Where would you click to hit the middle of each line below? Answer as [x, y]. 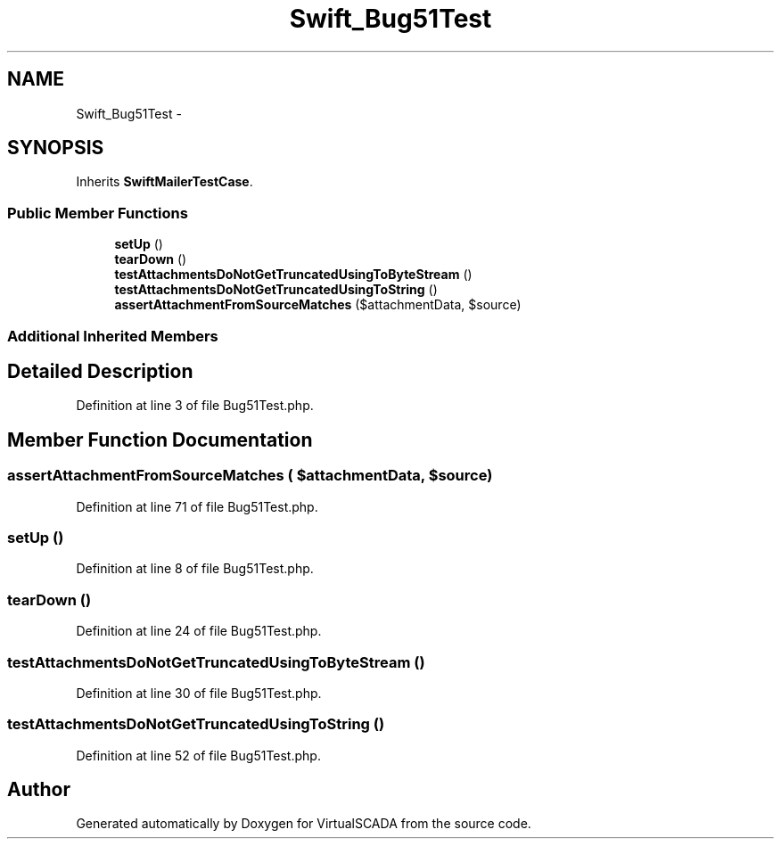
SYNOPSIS [56, 148]
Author [39, 790]
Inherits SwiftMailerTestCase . [164, 182]
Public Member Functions [98, 213]
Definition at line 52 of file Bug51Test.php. [198, 755]
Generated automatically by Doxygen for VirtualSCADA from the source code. [304, 824]
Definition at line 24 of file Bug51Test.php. [199, 631]
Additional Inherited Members [113, 336]
